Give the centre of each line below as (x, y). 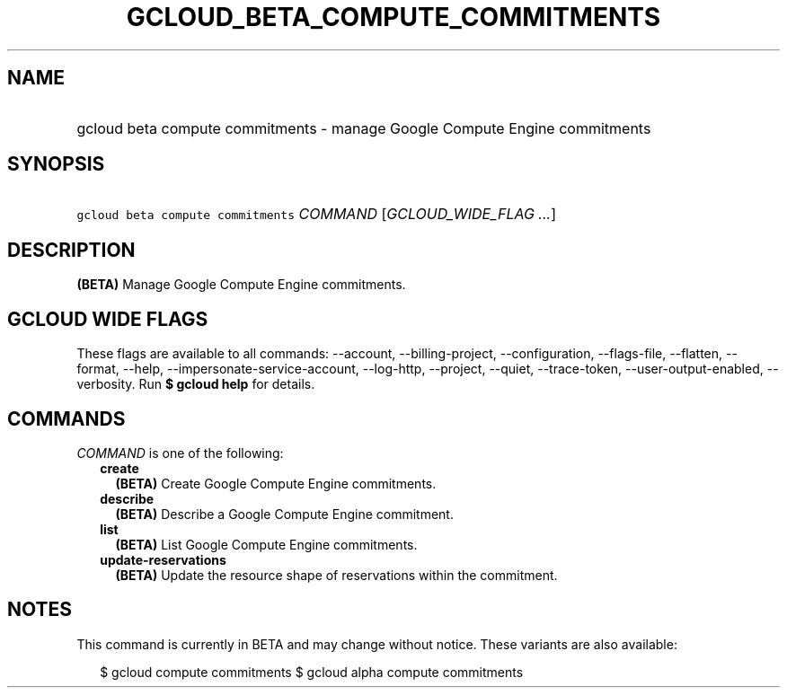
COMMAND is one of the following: (180, 453)
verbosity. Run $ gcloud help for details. (196, 384)
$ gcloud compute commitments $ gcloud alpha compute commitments (312, 672)
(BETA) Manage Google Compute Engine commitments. (241, 285)
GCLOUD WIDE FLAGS (108, 319)
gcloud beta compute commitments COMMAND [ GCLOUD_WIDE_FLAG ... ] (316, 214)
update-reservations (163, 559)
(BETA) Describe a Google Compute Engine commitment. (284, 514)
